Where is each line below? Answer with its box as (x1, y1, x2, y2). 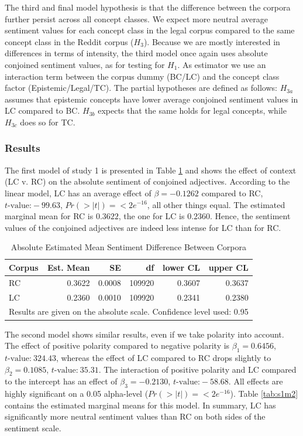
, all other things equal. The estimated (147, 198, 285, 210)
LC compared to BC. (5, 104, 80, 117)
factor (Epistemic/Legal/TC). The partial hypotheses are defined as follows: (5, 81, 277, 94)
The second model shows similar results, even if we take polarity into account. (5, 328, 284, 340)
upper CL (208, 261, 249, 273)
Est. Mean (47, 261, 90, 273)
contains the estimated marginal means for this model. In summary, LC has (5, 398, 276, 411)
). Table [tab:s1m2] (230, 387, 298, 400)
